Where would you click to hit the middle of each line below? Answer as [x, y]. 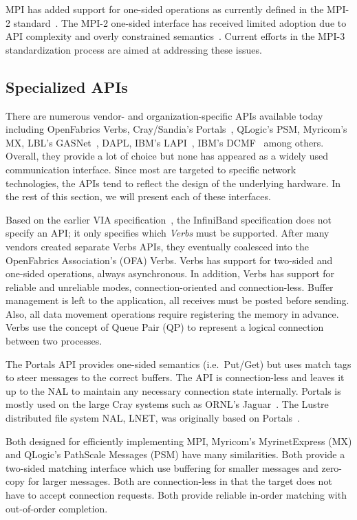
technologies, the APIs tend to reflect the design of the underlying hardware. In [173, 183]
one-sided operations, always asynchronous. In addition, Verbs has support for [170, 273]
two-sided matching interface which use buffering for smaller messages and [162, 467]
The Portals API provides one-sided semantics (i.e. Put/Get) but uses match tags [178, 364]
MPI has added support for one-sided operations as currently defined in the [165, 9]
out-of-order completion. [57, 508]
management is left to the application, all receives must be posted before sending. [177, 300]
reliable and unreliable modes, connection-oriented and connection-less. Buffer [170, 286]
